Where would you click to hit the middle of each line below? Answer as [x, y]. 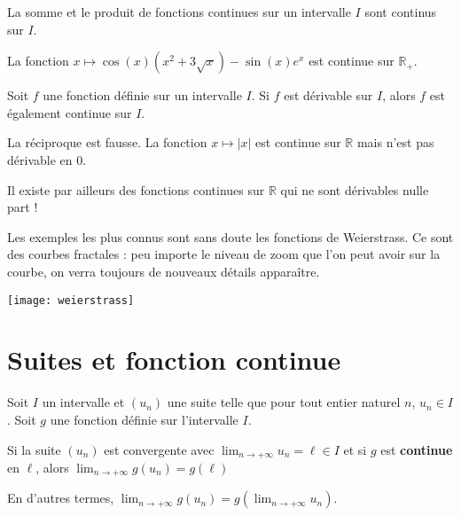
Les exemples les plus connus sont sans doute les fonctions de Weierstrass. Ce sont [230, 236]
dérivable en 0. [47, 159]
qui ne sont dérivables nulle [355, 189]
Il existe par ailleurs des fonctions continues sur [136, 189]
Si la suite [34, 449]
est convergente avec [159, 449]
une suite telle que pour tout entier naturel [284, 402]
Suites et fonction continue [174, 360]
